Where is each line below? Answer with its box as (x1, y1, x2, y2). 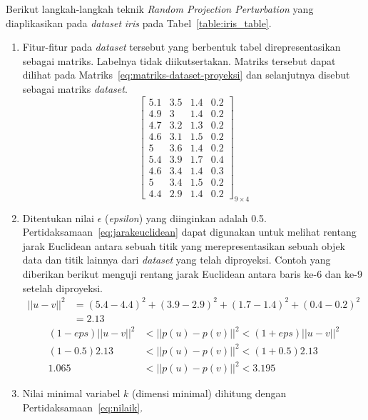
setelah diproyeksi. (22, 280, 103, 295)
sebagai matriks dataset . (22, 81, 128, 96)
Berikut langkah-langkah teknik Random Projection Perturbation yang (6, 1, 314, 16)
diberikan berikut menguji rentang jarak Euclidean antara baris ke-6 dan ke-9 (22, 266, 362, 281)
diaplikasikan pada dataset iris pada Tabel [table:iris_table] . (6, 15, 272, 30)
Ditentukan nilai (22, 210, 94, 225)
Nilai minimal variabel (22, 386, 121, 401)
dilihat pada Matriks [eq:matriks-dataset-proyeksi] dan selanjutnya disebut (22, 67, 350, 82)
